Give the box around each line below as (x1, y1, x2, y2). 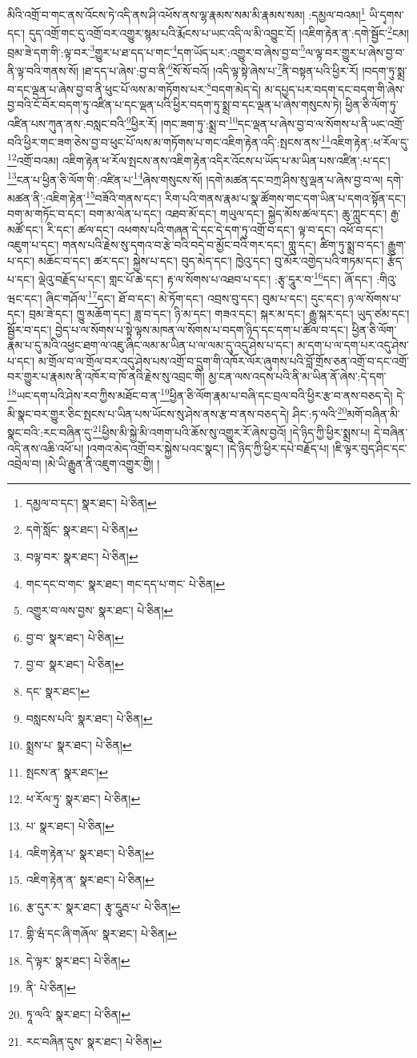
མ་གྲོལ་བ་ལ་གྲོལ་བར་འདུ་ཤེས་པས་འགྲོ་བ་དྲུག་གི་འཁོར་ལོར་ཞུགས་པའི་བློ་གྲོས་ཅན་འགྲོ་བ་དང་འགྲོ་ (38, 352, 409, 369)
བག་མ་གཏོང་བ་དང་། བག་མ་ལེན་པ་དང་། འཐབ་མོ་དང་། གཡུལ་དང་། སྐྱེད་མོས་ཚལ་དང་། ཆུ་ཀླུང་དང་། (7, 205, 387, 222)
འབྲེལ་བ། (7, 455, 42, 472)
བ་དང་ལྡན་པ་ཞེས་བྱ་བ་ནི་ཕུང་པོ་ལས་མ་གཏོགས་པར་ (7, 80, 207, 97)
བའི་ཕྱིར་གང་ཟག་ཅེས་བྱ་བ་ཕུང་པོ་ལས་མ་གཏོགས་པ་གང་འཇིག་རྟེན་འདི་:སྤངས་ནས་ (7, 133, 322, 150)
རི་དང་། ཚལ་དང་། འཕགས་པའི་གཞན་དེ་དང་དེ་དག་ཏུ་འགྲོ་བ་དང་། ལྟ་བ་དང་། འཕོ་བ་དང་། (46, 220, 383, 237)
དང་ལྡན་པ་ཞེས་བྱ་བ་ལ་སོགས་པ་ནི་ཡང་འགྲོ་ (237, 115, 405, 131)
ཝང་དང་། (7, 289, 42, 306)
